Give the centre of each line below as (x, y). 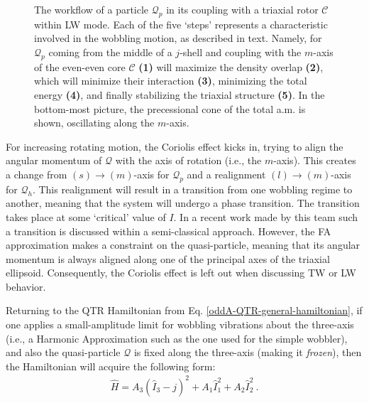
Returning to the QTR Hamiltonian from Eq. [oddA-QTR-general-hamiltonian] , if (184, 310)
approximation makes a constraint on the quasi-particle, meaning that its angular (183, 245)
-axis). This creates (315, 160)
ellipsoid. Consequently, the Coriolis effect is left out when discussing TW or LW (181, 273)
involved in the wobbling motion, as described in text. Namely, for (178, 38)
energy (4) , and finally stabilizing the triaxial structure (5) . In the (180, 94)
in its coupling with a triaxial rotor (242, 9)
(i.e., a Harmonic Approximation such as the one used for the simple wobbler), (177, 338)
